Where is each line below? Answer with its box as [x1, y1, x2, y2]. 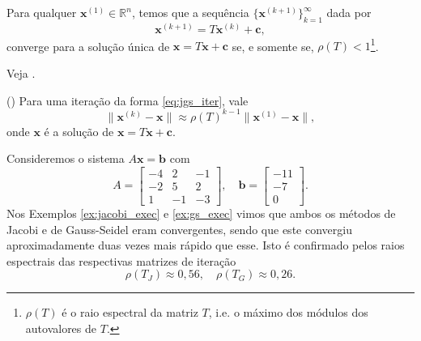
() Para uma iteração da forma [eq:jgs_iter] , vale [6, 92, 249, 109]
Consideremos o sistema [6, 150, 125, 167]
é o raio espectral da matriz [62, 304, 198, 321]
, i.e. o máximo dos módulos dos [208, 304, 368, 321]
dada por [326, 4, 372, 20]
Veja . [6, 65, 36, 82]
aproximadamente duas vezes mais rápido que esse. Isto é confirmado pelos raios [6, 237, 405, 254]
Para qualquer [6, 4, 77, 20]
